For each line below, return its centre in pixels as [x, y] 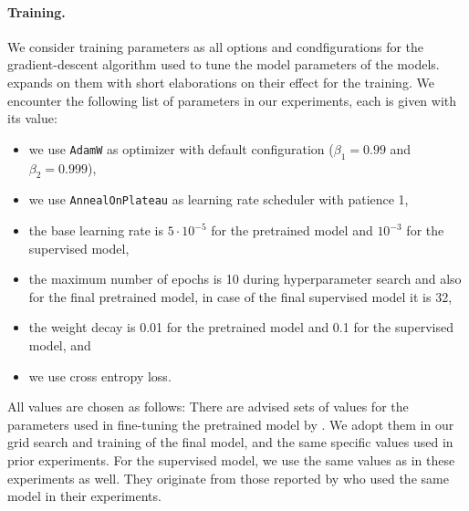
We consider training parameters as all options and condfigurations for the [216, 46]
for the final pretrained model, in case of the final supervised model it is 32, [240, 296]
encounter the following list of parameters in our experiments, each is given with [232, 100]
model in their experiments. [84, 496]
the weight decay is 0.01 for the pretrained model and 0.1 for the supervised [241, 327]
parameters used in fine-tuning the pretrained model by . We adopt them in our [231, 424]
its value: [32, 118]
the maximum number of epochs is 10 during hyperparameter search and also [245, 279]
